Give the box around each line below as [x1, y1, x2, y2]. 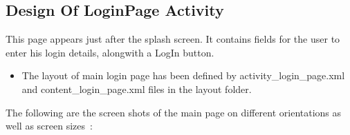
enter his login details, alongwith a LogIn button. [6, 45, 214, 59]
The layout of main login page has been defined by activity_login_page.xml [21, 68, 345, 83]
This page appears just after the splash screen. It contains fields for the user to [6, 32, 340, 46]
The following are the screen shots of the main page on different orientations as [6, 105, 342, 119]
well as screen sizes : [6, 118, 93, 133]
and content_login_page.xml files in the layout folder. [21, 81, 252, 96]
